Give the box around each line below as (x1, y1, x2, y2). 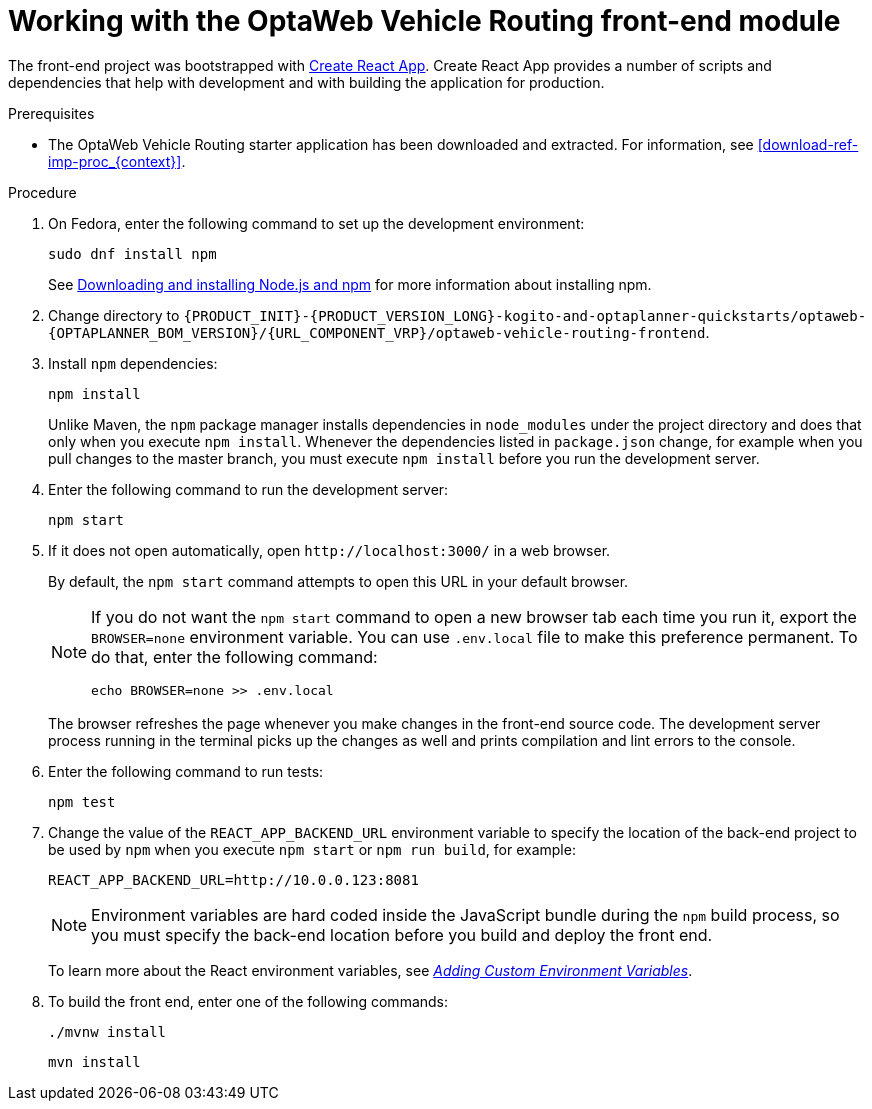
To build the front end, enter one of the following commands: (48, 992, 449, 1010)
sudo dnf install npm (48, 245, 217, 262)
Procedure (8, 183, 77, 201)
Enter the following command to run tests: (48, 762, 324, 780)
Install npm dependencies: (48, 354, 218, 372)
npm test (48, 793, 116, 810)
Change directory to (48, 306, 180, 324)
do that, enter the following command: (91, 646, 378, 667)
